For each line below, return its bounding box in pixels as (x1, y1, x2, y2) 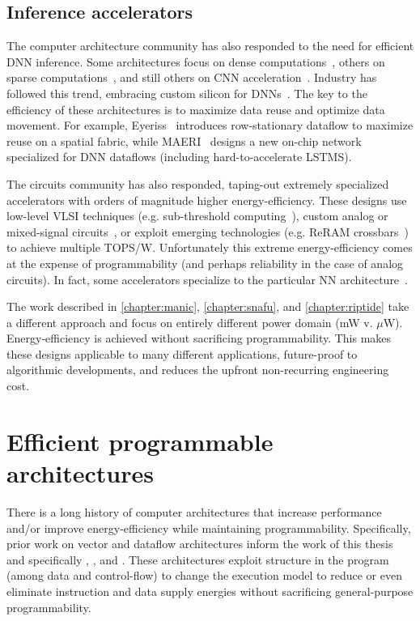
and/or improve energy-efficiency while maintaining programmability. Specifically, (6, 519, 411, 536)
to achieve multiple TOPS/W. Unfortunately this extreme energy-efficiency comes (6, 239, 413, 256)
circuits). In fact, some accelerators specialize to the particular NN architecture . (6, 270, 408, 287)
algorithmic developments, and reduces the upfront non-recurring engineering (6, 361, 389, 378)
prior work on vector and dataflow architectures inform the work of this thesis (6, 535, 393, 552)
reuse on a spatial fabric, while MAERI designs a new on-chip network (6, 132, 362, 149)
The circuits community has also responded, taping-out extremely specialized (6, 175, 389, 192)
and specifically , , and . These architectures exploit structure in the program (6, 551, 389, 568)
